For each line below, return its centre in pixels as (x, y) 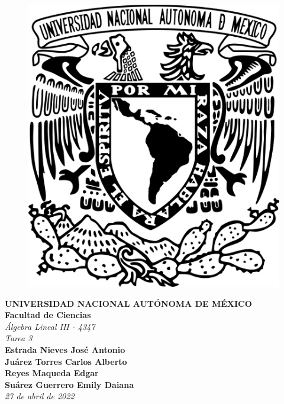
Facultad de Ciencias (48, 315)
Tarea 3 (19, 338)
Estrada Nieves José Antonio (65, 350)
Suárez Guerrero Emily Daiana (69, 384)
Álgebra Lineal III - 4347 (50, 326)
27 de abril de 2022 (40, 396)
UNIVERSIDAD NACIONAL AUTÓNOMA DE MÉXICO (128, 303)
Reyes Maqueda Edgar (52, 373)
